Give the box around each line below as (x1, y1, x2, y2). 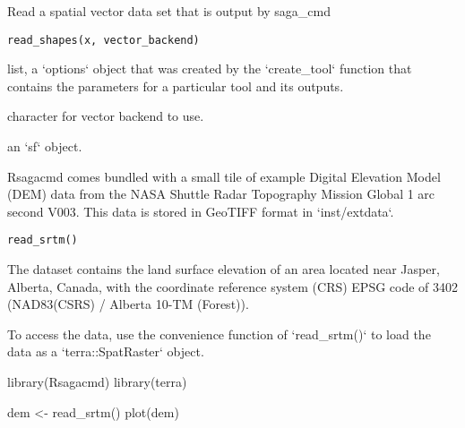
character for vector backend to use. (7, 107, 204, 125)
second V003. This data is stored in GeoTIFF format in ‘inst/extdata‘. (7, 201, 394, 220)
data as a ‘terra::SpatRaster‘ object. (7, 342, 204, 361)
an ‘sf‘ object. (7, 137, 82, 156)
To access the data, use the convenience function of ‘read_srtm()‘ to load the (7, 324, 431, 343)
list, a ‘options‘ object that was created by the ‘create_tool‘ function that (7, 59, 412, 78)
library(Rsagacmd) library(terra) (7, 372, 187, 391)
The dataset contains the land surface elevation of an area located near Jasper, (7, 260, 440, 278)
